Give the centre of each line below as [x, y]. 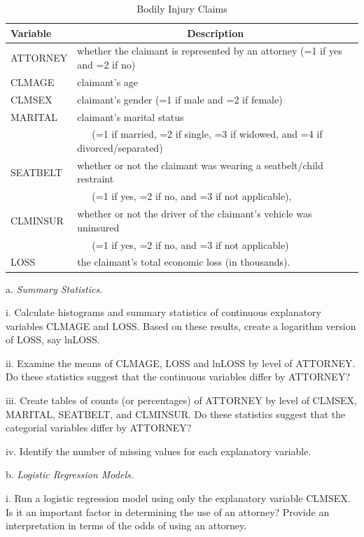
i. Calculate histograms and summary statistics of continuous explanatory [163, 312]
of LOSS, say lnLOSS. [53, 339]
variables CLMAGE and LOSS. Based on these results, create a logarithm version [181, 325]
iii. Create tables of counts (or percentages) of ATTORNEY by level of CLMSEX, [181, 400]
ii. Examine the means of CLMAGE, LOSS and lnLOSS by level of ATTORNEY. [181, 363]
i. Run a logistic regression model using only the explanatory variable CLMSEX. [178, 498]
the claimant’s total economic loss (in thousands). [184, 262]
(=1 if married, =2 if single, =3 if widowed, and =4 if [207, 134]
